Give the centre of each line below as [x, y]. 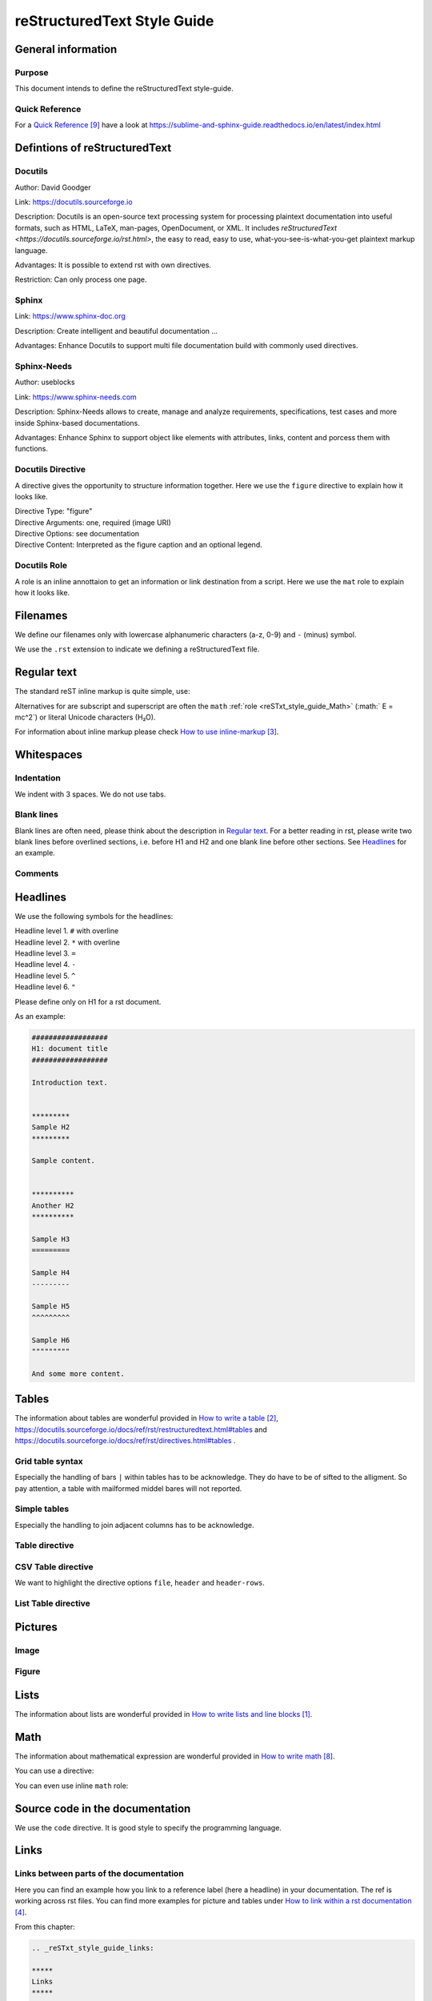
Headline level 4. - [45, 964]
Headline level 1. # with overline [67, 931]
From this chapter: [45, 1927]
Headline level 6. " [45, 987]
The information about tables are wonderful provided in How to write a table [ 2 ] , [147, 1418]
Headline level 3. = [45, 953]
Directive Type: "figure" [54, 511]
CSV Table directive [54, 1567]
